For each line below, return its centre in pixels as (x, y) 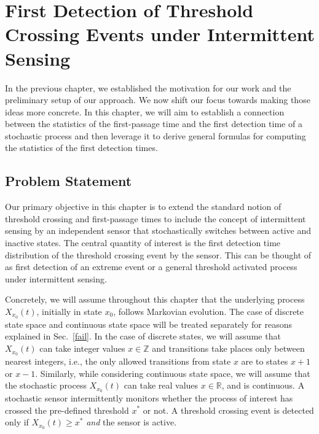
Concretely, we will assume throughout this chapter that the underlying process (155, 299)
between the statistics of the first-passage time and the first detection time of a (154, 124)
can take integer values (82, 348)
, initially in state (69, 312)
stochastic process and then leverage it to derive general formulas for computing (156, 135)
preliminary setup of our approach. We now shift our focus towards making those (158, 100)
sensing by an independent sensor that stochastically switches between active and (158, 231)
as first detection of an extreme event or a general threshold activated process (151, 267)
